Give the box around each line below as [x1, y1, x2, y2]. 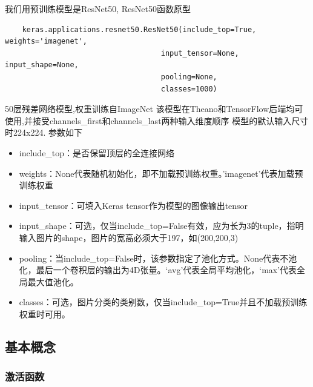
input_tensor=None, [160, 48, 239, 58]
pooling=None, [160, 72, 217, 81]
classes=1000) [160, 84, 217, 93]
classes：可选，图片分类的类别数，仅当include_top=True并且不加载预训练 [19, 296, 308, 308]
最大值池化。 [27, 275, 79, 288]
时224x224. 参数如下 [5, 126, 82, 139]
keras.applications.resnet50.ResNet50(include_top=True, [22, 25, 257, 34]
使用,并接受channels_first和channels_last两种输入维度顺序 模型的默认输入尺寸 [5, 114, 309, 127]
